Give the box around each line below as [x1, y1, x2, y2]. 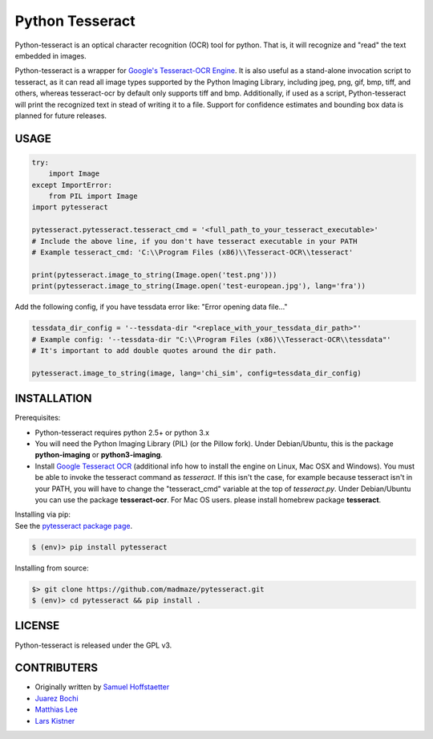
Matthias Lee [34, 704, 78, 714]
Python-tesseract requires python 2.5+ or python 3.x [34, 428, 210, 437]
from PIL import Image [48, 192, 138, 201]
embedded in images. [14, 51, 87, 60]
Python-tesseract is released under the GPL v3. [14, 640, 172, 650]
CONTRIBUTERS [14, 661, 99, 675]
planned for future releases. [14, 111, 107, 120]
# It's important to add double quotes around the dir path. [31, 346, 277, 355]
